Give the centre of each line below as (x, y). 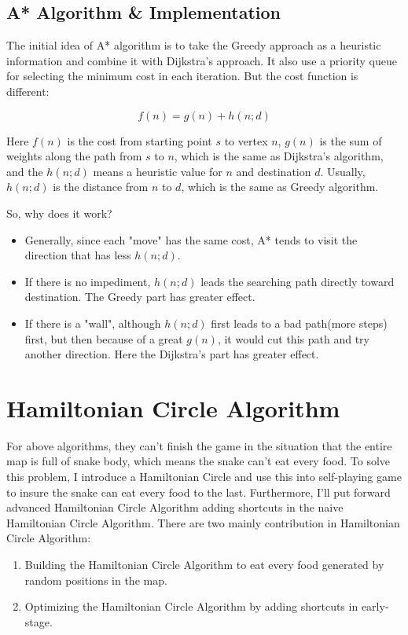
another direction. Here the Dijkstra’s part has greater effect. (172, 354)
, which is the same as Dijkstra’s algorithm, (279, 156)
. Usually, (343, 171)
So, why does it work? (59, 213)
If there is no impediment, (88, 281)
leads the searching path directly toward (298, 281)
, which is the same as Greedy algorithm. (280, 187)
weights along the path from (74, 156)
